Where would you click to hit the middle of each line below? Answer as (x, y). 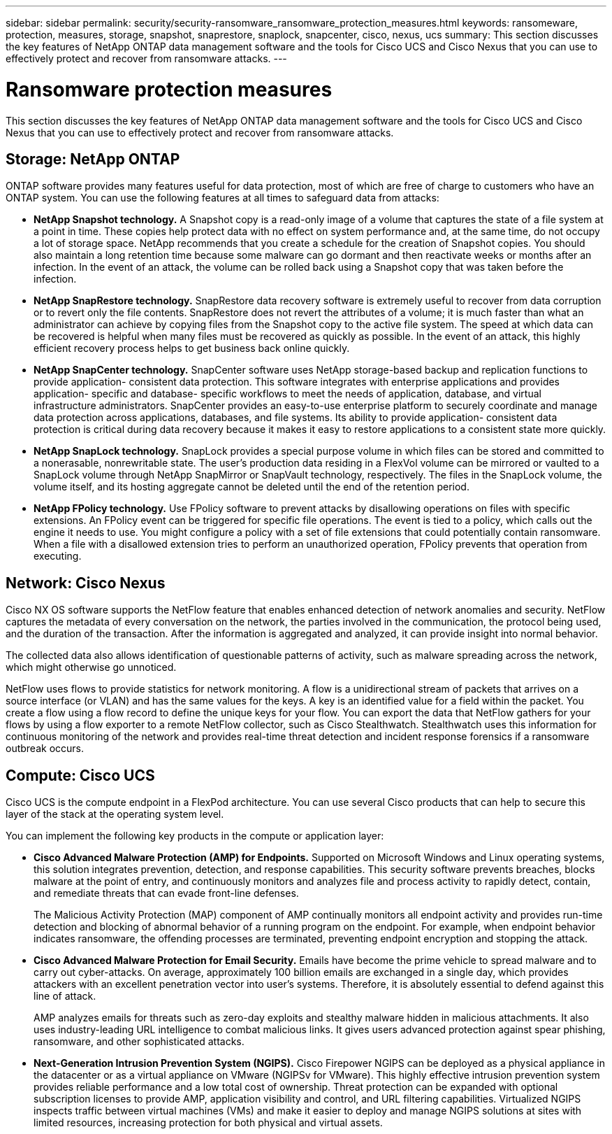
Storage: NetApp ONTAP (93, 159)
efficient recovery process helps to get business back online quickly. (192, 348)
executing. (58, 556)
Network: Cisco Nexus (86, 583)
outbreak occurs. (45, 749)
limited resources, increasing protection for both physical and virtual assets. (208, 1123)
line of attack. (65, 996)
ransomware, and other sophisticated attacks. (139, 1042)
